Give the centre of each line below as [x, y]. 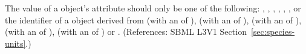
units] [15, 43]
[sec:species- [273, 31]
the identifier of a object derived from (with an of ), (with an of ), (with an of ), [153, 19]
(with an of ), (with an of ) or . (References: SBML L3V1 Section [126, 31]
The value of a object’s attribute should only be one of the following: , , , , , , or [153, 8]
